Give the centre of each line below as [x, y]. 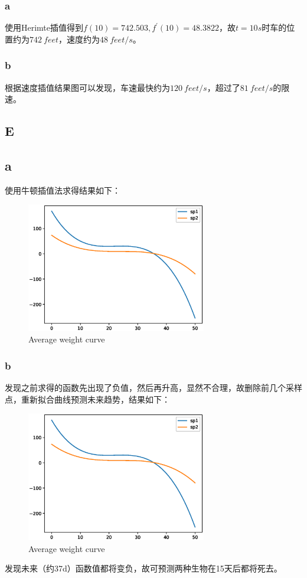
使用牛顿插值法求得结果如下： [63, 190]
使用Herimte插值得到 [44, 27]
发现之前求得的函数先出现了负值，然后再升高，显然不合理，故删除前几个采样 [153, 388]
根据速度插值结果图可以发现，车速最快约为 [87, 87]
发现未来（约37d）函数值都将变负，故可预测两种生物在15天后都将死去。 [143, 568]
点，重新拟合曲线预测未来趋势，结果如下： [87, 399]
